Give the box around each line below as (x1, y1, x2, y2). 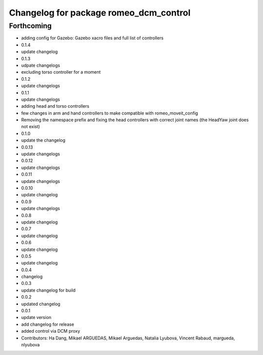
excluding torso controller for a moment (21, 69, 101, 75)
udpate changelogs (21, 62, 60, 68)
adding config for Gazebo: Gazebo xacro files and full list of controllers (21, 35, 164, 41)
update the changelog (21, 137, 66, 143)
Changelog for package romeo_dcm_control (9, 7, 191, 18)
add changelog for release (21, 321, 75, 327)
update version (21, 315, 52, 320)
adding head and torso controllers (21, 103, 90, 109)
